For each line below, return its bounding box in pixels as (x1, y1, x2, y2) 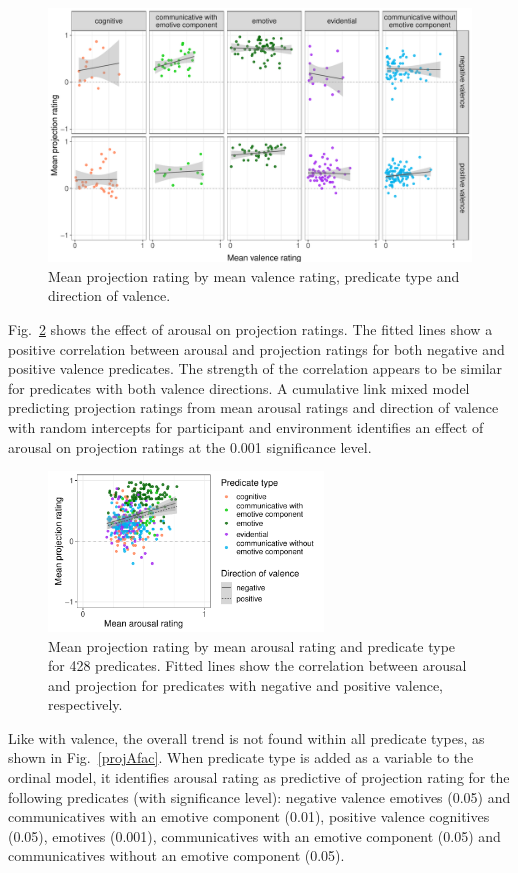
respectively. (48, 694, 123, 715)
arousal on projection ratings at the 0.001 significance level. (8, 436, 372, 457)
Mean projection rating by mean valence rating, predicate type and (48, 265, 460, 286)
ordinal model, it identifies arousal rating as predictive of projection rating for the (8, 767, 510, 788)
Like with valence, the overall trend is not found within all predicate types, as (8, 727, 485, 748)
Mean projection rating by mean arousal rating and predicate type (48, 635, 456, 656)
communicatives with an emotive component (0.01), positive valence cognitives (8, 806, 490, 827)
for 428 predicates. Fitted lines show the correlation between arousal (48, 655, 467, 676)
